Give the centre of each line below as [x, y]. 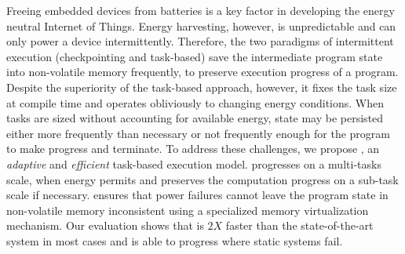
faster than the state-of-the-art [299, 225]
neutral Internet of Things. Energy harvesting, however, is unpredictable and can [201, 25]
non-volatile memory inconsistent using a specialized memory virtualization [188, 210]
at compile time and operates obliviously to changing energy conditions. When [195, 102]
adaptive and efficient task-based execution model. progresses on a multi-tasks [194, 163]
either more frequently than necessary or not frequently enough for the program [198, 133]
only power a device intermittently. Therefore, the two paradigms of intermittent [200, 41]
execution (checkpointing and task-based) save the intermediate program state [195, 56]
